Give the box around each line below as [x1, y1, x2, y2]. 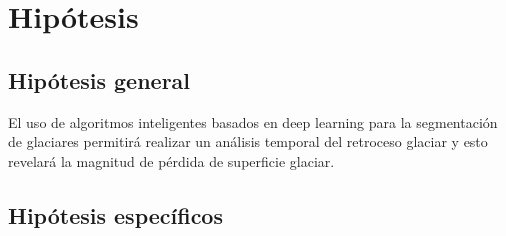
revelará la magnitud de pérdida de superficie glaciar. [8, 150, 335, 171]
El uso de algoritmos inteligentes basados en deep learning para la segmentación [8, 111, 498, 132]
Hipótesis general [8, 64, 191, 95]
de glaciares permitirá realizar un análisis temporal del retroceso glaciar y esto [8, 131, 488, 152]
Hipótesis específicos [8, 199, 223, 230]
